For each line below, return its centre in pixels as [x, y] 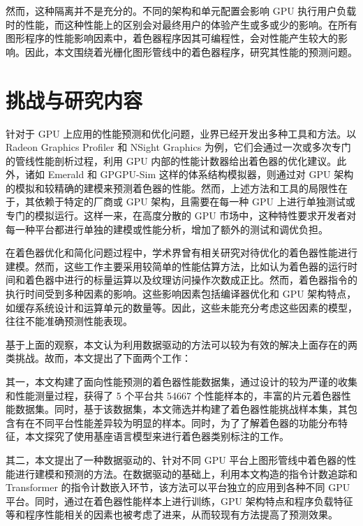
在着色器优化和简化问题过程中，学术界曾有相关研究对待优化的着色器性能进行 [181, 253]
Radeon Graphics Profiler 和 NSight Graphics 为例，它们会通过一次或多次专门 [178, 147]
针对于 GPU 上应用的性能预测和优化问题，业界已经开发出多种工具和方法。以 [181, 133]
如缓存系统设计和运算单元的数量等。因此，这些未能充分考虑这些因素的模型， [181, 307]
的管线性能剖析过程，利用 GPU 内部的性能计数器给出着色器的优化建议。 [171, 160]
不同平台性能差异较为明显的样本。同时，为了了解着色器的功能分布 [186, 422]
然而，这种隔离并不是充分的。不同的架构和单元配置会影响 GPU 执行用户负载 [181, 10]
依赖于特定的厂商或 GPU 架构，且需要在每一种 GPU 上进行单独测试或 [195, 202]
